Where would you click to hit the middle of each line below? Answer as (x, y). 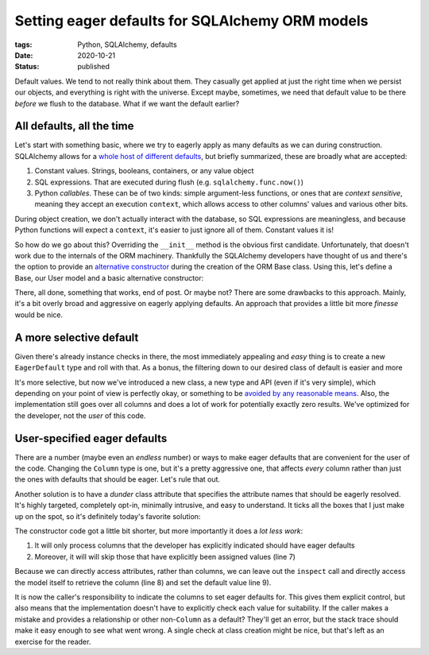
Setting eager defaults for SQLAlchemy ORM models (191, 21)
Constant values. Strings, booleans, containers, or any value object (144, 171)
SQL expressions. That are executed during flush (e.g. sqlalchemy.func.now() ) (169, 182)
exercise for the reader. (53, 641)
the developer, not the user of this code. (80, 415)
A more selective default (77, 337)
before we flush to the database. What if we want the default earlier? (127, 103)
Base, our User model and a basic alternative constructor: (109, 277)
